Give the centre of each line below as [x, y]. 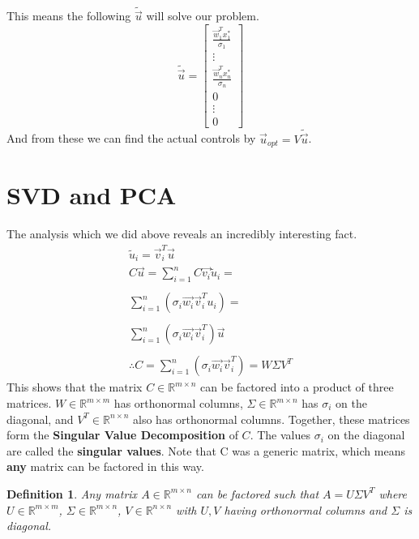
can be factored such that [257, 493]
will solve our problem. [203, 16]
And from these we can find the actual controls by [131, 138]
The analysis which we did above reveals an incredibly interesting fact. [182, 234]
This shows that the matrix [75, 387]
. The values [280, 435]
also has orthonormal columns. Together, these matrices [271, 419]
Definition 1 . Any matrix [72, 493]
